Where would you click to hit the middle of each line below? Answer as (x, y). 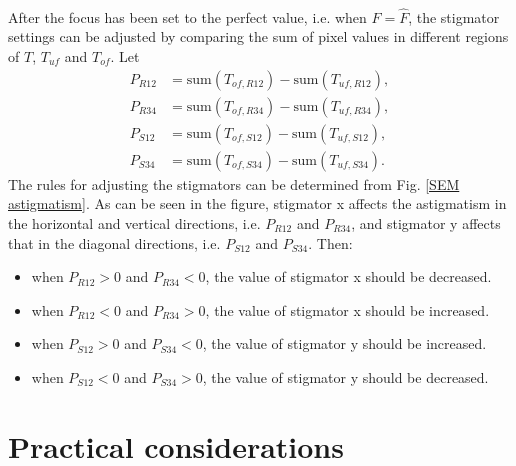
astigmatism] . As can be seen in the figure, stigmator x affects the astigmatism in (257, 203)
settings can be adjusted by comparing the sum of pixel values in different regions (258, 36)
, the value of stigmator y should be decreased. (345, 376)
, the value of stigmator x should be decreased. (348, 276)
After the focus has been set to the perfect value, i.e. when (187, 16)
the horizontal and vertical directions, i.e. (134, 222)
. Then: (330, 242)
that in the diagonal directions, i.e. (114, 242)
